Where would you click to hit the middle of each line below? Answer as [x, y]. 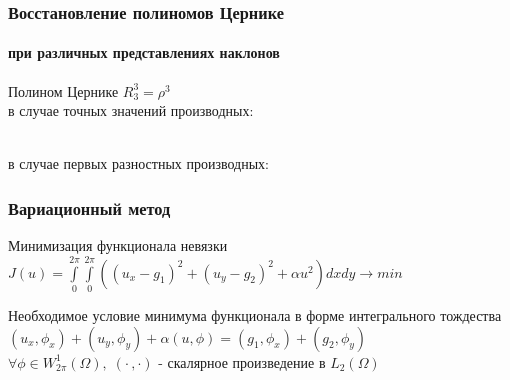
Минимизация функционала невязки [118, 245]
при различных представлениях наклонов [144, 52]
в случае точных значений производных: [131, 110]
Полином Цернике [63, 90]
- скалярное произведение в [242, 361]
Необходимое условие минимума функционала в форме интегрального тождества [255, 314]
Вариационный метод [89, 207]
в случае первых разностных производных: [139, 163]
